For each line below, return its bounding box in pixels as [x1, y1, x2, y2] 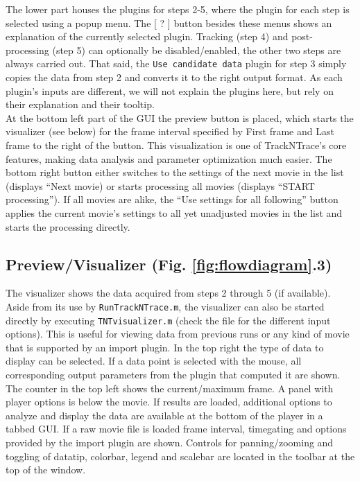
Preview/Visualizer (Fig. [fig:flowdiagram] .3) [6, 253, 332, 274]
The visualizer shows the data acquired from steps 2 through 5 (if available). [6, 286, 331, 300]
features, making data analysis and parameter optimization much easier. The [6, 151, 332, 166]
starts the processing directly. [6, 219, 130, 234]
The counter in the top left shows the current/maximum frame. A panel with [6, 381, 334, 395]
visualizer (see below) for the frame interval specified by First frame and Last [6, 124, 334, 139]
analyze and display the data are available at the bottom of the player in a [6, 408, 323, 422]
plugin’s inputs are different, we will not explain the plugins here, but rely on [6, 83, 334, 98]
